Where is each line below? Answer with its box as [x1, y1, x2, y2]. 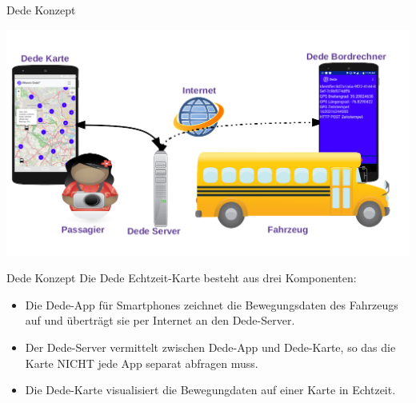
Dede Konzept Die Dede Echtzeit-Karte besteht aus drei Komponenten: [6, 269, 357, 286]
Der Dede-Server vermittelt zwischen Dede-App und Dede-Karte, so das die [25, 338, 396, 355]
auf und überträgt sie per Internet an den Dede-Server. [25, 312, 295, 329]
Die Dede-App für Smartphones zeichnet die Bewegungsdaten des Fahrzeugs [25, 296, 398, 313]
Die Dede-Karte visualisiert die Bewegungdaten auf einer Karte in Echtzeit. [25, 381, 396, 398]
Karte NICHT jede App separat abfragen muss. [25, 354, 258, 371]
